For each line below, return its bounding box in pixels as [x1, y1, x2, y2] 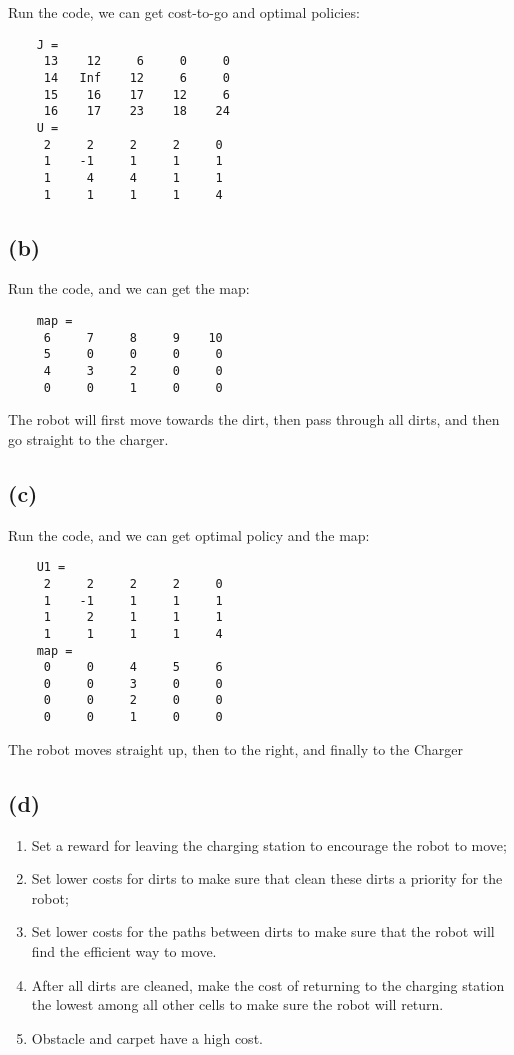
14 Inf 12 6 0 [43, 70, 230, 85]
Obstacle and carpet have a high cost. [31, 1027, 263, 1048]
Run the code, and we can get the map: [8, 278, 250, 299]
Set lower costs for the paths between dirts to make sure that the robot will [31, 921, 495, 942]
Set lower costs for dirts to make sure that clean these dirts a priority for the [31, 868, 503, 889]
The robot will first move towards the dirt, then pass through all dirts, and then [8, 409, 500, 430]
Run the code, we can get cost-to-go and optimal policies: [8, 2, 360, 22]
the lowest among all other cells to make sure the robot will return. [31, 994, 444, 1015]
